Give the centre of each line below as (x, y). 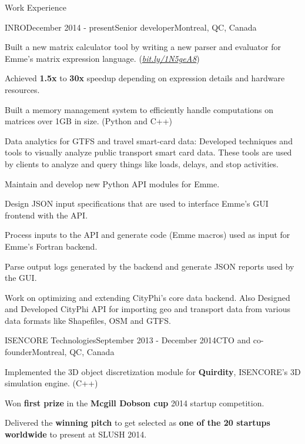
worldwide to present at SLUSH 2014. (76, 434)
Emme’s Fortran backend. (51, 246)
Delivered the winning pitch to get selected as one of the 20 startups (138, 423)
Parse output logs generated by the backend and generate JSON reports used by (150, 266)
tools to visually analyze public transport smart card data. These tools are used (148, 152)
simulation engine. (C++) (51, 383)
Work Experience (36, 7)
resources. (22, 89)
